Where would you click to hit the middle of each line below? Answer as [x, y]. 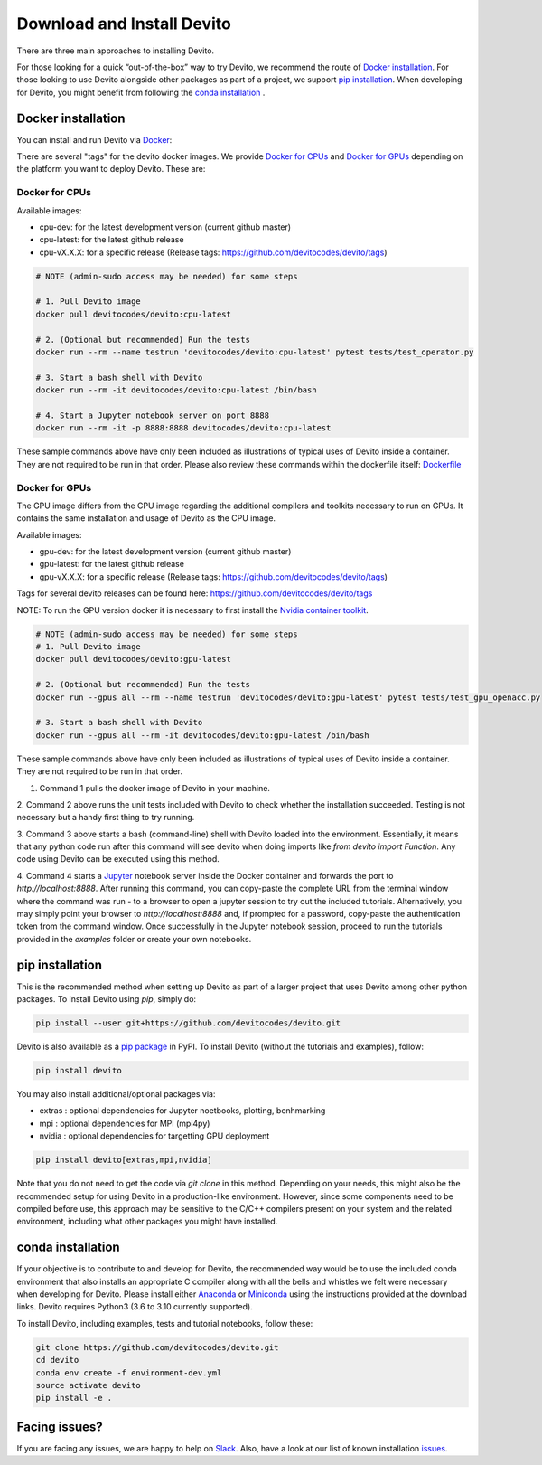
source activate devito [89, 1385]
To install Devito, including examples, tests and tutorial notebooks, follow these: [165, 1323]
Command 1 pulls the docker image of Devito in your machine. [155, 788]
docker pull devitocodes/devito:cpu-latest [134, 314]
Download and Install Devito [124, 24]
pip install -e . [74, 1398]
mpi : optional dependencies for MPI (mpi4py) [125, 1123]
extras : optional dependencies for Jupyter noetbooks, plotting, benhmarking [182, 1111]
